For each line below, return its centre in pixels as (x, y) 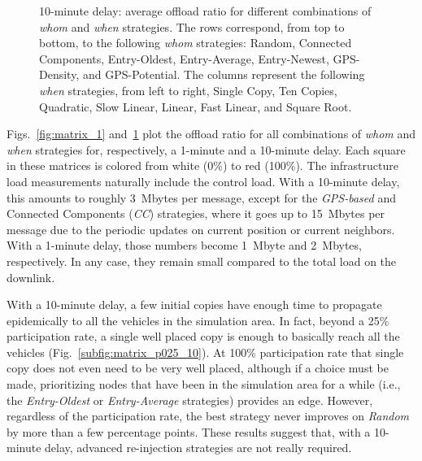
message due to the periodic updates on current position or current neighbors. (201, 229)
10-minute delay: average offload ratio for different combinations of (205, 11)
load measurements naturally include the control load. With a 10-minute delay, (203, 181)
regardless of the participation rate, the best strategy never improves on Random (208, 416)
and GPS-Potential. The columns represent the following (224, 74)
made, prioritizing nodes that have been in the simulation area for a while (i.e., (204, 384)
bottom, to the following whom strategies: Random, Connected (196, 43)
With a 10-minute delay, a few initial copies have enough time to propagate (194, 304)
